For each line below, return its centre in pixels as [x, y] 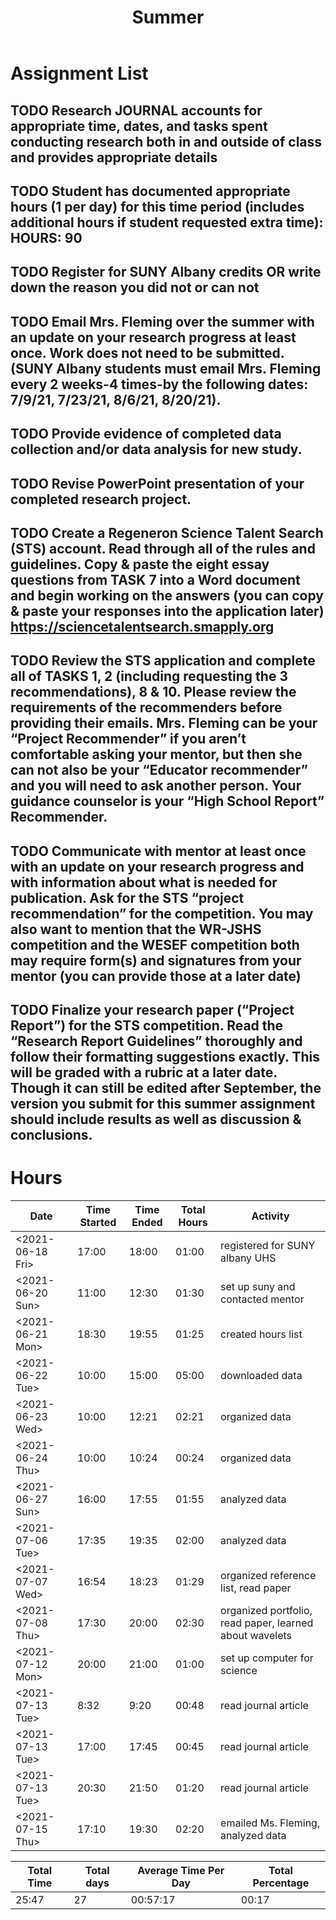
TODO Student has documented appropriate [150, 191]
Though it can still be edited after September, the [166, 1088]
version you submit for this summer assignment [163, 1104]
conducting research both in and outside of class [166, 141]
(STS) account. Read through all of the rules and [163, 548]
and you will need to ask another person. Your [156, 786]
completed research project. [101, 499]
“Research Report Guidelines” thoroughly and [156, 1041]
